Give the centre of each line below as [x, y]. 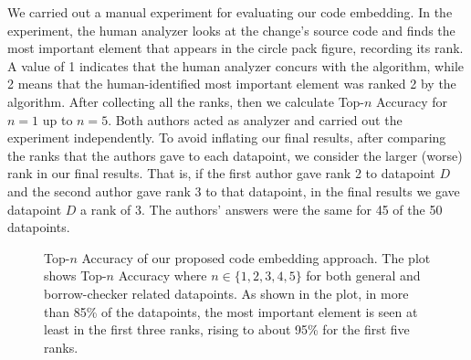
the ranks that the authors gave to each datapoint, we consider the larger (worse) [235, 155]
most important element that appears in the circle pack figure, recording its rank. [235, 48]
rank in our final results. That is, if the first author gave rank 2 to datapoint [221, 173]
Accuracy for [412, 101]
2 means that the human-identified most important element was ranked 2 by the [232, 84]
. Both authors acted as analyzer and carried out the [255, 119]
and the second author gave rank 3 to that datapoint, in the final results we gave [234, 191]
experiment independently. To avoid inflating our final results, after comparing [227, 138]
